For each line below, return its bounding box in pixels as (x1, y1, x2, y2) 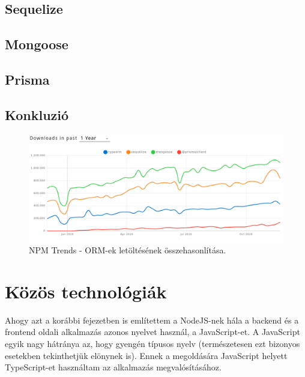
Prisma (5, 70, 50, 88)
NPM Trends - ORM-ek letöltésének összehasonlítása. (29, 244, 226, 256)
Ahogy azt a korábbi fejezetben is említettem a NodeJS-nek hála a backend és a (5, 313, 299, 326)
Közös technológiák (5, 279, 167, 303)
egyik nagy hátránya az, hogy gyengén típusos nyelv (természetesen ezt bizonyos (5, 337, 300, 349)
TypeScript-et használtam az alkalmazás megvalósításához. (5, 361, 222, 373)
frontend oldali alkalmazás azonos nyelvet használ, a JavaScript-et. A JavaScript (5, 325, 300, 338)
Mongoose (5, 35, 68, 53)
